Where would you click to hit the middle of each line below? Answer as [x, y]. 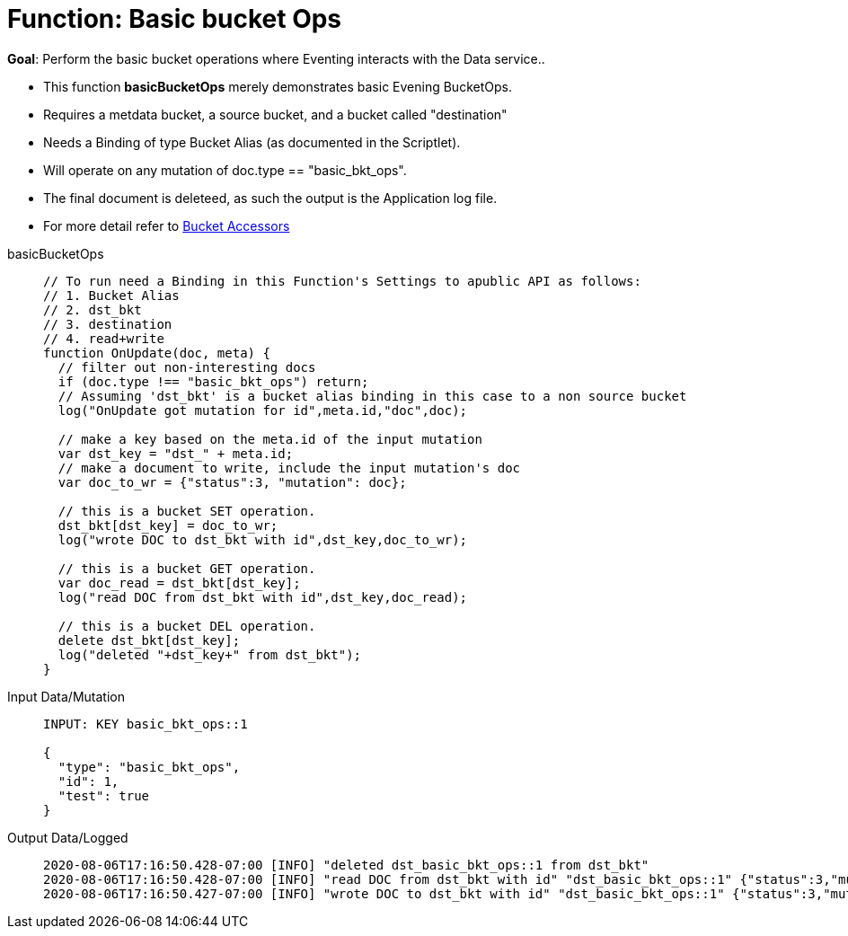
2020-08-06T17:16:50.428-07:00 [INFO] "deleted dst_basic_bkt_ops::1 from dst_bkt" [346, 865]
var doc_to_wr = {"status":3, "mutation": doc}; [232, 482]
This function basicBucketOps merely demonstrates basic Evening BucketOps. [278, 86]
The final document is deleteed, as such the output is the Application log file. [270, 198]
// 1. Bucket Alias [111, 295]
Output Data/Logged [68, 837]
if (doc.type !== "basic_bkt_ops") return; [213, 381]
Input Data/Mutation [66, 696]
